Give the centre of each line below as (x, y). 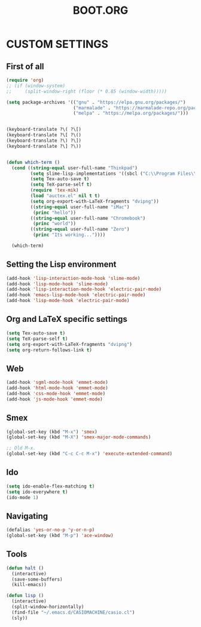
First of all (25, 66)
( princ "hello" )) (54, 213)
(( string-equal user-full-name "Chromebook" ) (88, 218)
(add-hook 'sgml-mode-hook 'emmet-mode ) (57, 383)
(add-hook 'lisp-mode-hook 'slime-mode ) (57, 284)
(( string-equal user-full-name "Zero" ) (80, 229)
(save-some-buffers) (37, 579)
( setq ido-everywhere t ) (37, 492)
